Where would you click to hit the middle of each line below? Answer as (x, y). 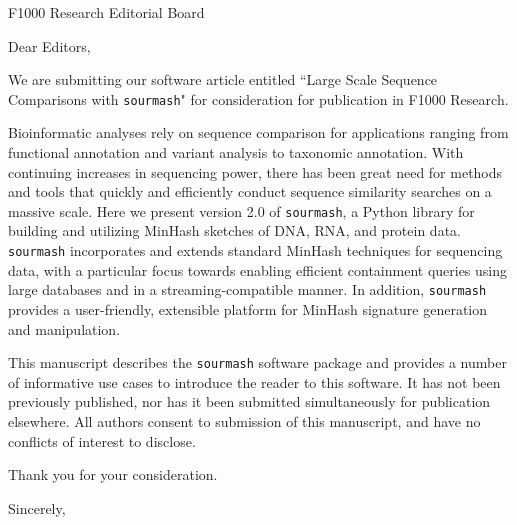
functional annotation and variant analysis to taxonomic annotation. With (236, 152)
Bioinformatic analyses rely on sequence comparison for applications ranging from (258, 132)
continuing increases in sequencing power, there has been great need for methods (255, 171)
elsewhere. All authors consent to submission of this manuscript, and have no (244, 421)
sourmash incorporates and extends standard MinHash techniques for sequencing (255, 250)
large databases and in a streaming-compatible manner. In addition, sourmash (247, 289)
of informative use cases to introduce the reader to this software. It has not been (254, 381)
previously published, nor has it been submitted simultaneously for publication (249, 401)
